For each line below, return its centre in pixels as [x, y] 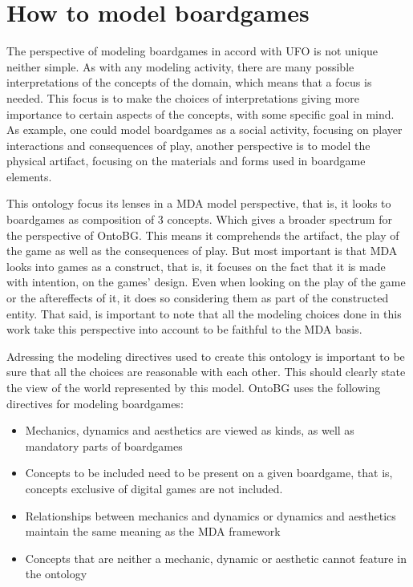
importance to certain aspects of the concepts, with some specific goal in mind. [200, 113]
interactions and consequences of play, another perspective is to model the [188, 145]
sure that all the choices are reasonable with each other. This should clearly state [206, 372]
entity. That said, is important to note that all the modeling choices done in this [204, 313]
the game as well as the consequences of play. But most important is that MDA [202, 251]
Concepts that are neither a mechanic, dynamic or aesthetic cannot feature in [216, 558]
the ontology [56, 574]
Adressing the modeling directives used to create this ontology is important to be [206, 356]
